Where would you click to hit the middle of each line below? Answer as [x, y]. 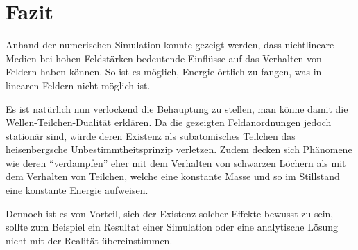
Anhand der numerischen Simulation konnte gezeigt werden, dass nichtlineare [170, 45]
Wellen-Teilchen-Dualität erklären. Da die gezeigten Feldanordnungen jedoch [169, 122]
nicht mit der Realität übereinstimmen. [89, 240]
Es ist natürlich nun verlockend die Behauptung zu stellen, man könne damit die [177, 108]
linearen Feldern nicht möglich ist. [78, 85]
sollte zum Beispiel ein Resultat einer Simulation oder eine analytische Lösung [172, 227]
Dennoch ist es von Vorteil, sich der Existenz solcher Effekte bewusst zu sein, [170, 213]
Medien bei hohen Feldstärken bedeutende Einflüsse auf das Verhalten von [164, 58]
